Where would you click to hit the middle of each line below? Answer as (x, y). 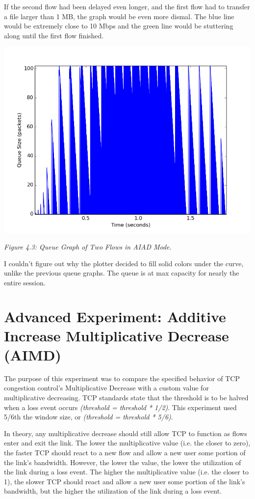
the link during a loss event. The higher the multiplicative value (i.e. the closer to (126, 472)
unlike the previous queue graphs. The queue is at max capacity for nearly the (122, 273)
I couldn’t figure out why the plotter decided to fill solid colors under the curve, (124, 263)
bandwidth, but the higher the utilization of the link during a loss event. (113, 491)
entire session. (25, 282)
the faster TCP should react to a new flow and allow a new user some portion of (125, 452)
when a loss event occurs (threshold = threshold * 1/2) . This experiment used (120, 407)
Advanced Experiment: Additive (115, 316)
